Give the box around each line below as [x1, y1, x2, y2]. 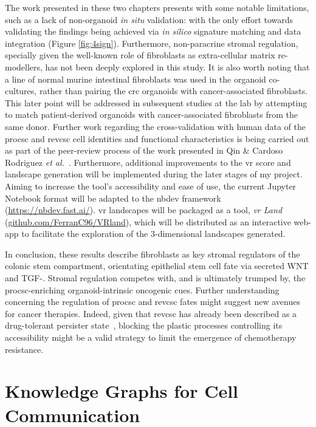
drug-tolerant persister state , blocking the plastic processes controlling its [5, 319, 283, 332]
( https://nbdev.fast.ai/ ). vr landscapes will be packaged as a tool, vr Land [5, 203, 283, 216]
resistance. [5, 343, 44, 355]
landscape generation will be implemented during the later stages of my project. [5, 168, 303, 180]
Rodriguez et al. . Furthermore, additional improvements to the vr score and [5, 155, 291, 168]
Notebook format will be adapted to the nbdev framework [5, 191, 221, 204]
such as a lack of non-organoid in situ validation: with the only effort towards [5, 13, 294, 26]
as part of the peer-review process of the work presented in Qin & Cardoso [5, 144, 283, 157]
